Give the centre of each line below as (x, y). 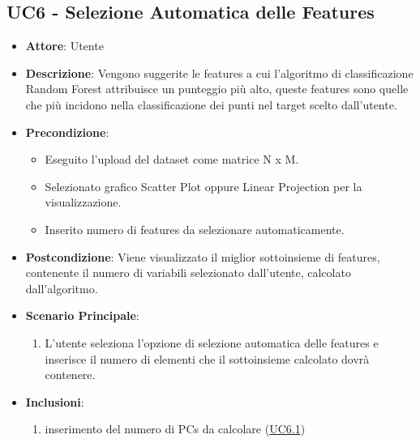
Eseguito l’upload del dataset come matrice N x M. (172, 159)
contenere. (70, 375)
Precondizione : (67, 132)
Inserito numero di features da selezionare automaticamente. (195, 229)
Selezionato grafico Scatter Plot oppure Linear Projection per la (204, 186)
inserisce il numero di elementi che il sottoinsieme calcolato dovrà (207, 358)
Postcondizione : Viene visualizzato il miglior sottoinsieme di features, (203, 256)
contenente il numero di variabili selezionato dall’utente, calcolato (188, 273)
